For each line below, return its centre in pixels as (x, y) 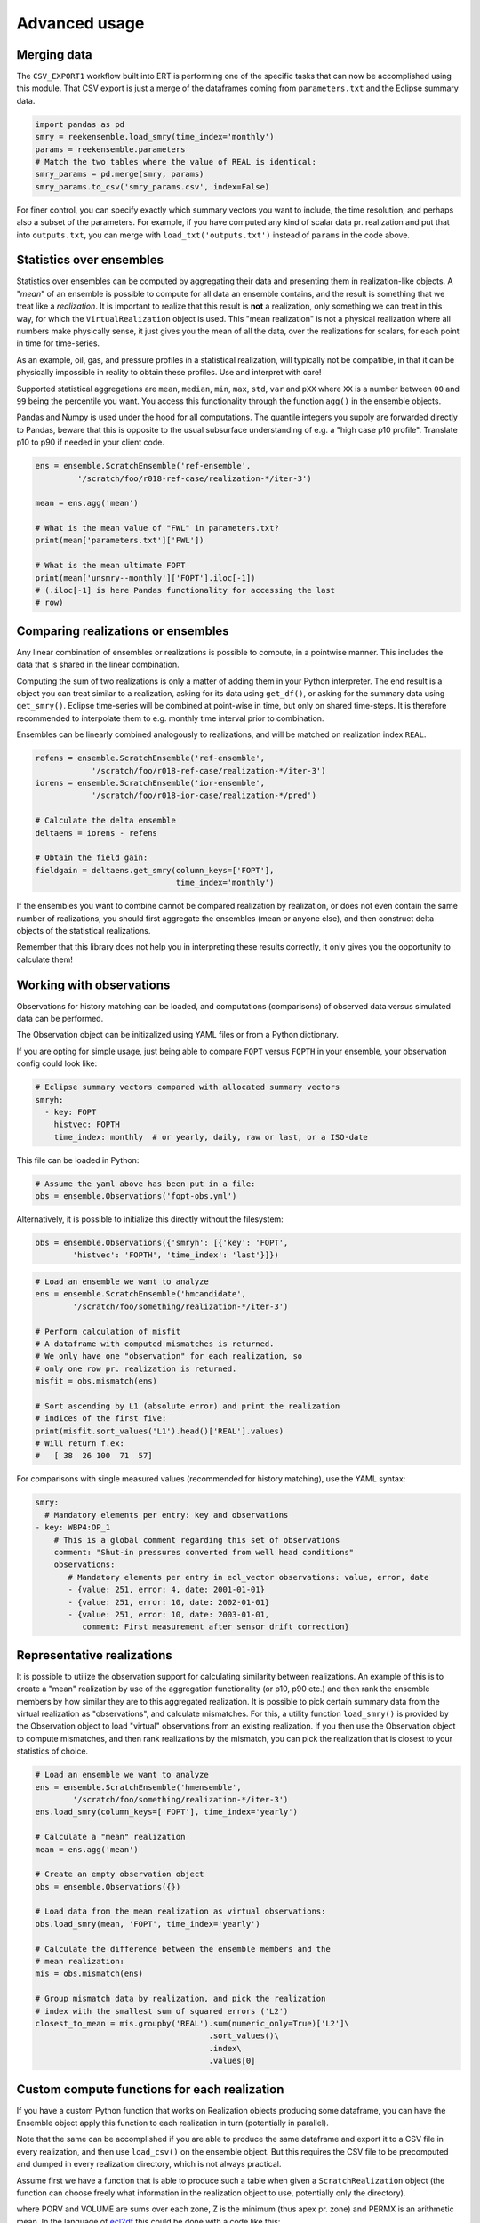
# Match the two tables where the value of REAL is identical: (176, 161)
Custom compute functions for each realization (150, 2089)
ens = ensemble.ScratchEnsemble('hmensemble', (138, 1787)
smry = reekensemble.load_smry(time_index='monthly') (155, 137)
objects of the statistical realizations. (84, 930)
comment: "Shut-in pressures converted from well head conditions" (204, 1553)
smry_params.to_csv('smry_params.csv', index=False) (152, 186)
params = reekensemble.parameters (110, 149)
